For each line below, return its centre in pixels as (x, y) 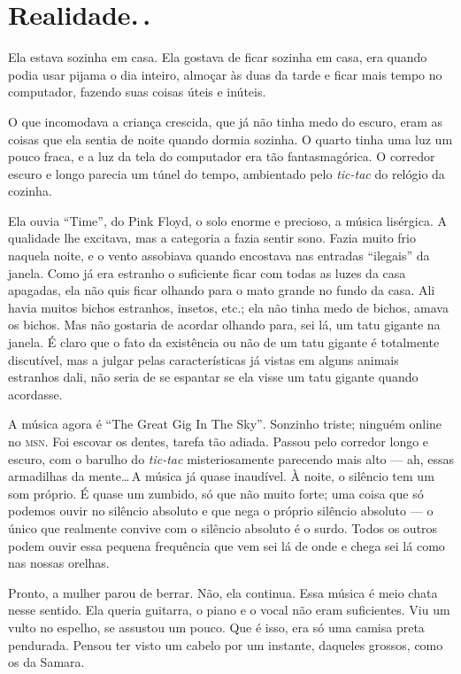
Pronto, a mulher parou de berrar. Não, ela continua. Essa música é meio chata (223, 592)
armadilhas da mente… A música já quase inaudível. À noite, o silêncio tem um (221, 476)
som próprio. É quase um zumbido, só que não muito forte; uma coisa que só (216, 493)
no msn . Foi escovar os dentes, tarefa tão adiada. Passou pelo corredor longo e (219, 441)
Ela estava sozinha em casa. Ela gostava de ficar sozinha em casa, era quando (218, 57)
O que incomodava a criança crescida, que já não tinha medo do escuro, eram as (226, 121)
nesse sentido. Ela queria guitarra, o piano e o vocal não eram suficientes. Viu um (229, 610)
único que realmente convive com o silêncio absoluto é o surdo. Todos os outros (223, 527)
